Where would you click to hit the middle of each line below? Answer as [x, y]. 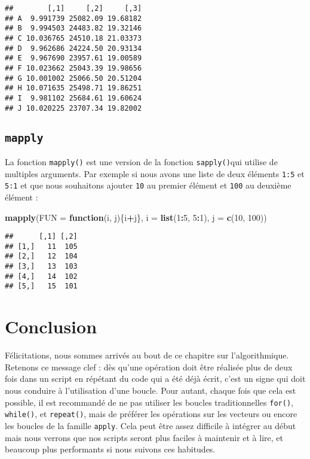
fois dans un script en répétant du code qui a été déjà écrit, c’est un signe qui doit [155, 379]
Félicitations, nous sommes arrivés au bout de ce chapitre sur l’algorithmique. [147, 355]
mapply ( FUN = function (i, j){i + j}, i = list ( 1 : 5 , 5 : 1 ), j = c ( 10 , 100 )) [136, 217]
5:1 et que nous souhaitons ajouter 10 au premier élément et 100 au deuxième [148, 185]
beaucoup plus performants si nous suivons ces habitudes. [110, 449]
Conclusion [51, 326]
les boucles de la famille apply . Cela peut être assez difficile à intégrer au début [151, 425]
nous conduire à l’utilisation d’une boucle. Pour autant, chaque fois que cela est [151, 390]
